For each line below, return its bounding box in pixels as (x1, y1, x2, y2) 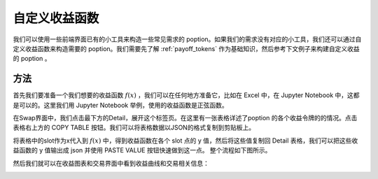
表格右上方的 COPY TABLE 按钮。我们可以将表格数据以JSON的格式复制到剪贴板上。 (13, 123, 255, 132)
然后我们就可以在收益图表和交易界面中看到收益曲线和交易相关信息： (13, 159, 209, 167)
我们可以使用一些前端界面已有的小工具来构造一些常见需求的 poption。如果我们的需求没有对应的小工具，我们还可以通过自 (13, 35, 362, 43)
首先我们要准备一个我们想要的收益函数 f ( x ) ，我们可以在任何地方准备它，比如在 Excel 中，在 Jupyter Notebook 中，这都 (13, 91, 360, 99)
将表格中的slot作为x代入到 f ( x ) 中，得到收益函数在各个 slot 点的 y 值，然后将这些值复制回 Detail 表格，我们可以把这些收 (13, 136, 358, 145)
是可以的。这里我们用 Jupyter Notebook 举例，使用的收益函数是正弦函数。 (13, 101, 228, 109)
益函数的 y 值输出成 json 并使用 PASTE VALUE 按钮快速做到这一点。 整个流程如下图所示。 (13, 146, 272, 155)
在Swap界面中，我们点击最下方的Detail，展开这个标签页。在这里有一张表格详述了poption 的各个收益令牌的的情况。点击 (13, 114, 358, 122)
